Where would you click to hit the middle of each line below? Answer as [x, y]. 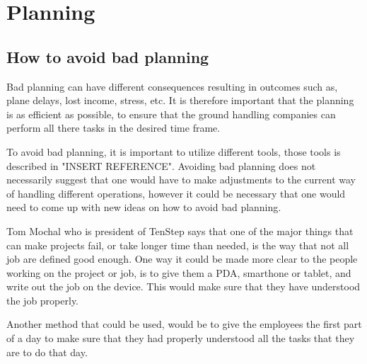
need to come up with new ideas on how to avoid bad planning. [144, 207]
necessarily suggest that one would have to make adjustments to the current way [181, 180]
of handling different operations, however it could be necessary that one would [176, 193]
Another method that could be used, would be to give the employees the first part [184, 324]
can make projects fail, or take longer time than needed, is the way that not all [178, 245]
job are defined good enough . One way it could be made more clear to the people [182, 259]
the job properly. [43, 300]
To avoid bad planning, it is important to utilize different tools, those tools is [174, 151]
